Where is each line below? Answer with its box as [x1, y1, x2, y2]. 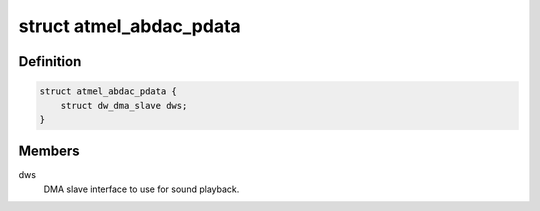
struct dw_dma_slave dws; [60, 100, 188, 111]
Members [18, 143, 80, 160]
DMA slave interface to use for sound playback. [43, 183, 240, 195]
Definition [18, 53, 82, 70]
